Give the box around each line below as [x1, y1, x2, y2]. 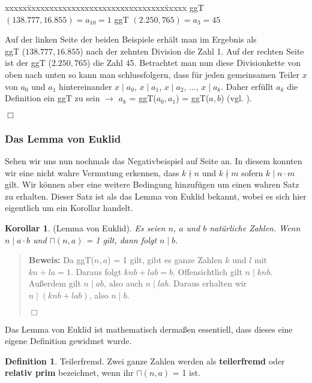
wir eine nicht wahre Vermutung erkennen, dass [5, 166, 179, 179]
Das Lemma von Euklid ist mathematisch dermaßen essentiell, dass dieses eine [5, 322, 293, 335]
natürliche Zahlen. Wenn [209, 221, 301, 234]
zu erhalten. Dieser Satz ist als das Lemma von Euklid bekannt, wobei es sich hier [5, 189, 307, 202]
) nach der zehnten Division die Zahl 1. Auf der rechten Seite [80, 44, 304, 57]
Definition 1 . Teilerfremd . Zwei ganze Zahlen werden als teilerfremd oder [5, 354, 285, 367]
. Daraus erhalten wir [168, 277, 247, 289]
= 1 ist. [172, 366, 200, 379]
